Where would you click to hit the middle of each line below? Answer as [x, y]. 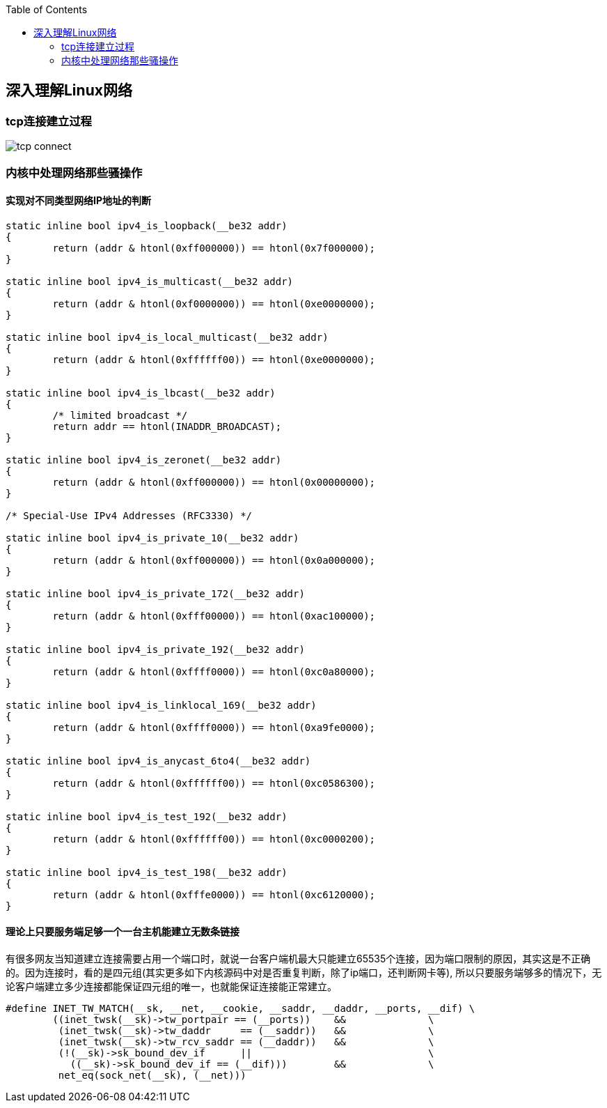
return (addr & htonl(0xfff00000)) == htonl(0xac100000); [214, 616]
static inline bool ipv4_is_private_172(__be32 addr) [155, 593]
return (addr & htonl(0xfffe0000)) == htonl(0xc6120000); [214, 894]
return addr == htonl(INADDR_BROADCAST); [167, 426]
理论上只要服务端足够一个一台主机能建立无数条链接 [123, 932]
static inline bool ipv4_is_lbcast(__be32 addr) [141, 393]
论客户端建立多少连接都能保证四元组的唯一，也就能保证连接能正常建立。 [171, 987]
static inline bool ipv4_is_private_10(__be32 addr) [152, 538]
